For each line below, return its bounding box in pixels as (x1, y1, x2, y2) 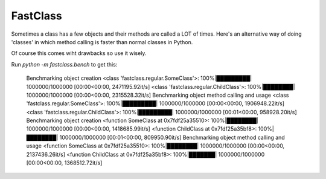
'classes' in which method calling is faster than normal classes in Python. (11, 38, 193, 45)
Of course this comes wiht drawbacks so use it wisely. (11, 50, 147, 57)
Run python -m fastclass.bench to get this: (11, 60, 118, 68)
